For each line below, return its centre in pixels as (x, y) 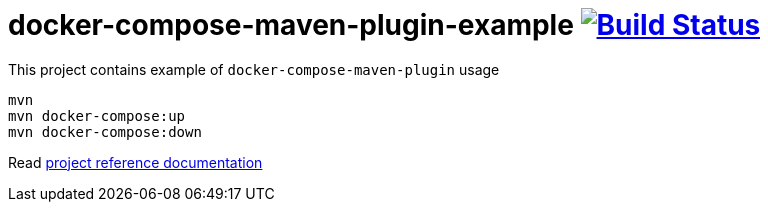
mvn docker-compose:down (105, 131)
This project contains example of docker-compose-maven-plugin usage (254, 69)
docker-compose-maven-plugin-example (291, 25)
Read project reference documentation (135, 162)
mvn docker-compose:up (97, 115)
